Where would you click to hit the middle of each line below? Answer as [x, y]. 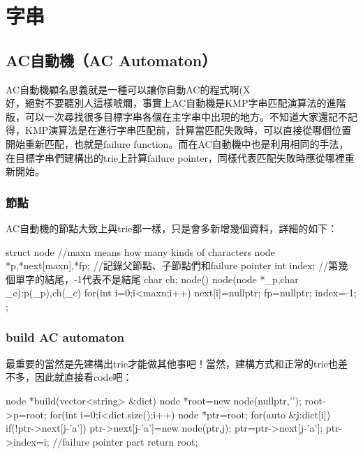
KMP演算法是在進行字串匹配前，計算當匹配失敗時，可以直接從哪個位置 [188, 130]
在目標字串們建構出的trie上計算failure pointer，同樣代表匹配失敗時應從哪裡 [175, 157]
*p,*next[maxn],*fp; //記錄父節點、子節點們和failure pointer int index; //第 [172, 265]
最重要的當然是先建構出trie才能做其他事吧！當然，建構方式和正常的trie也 [172, 363]
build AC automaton [65, 337]
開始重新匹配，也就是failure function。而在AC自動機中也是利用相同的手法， [177, 143]
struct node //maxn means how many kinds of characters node [140, 251]
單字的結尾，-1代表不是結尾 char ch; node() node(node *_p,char [157, 279]
